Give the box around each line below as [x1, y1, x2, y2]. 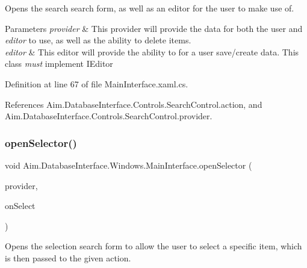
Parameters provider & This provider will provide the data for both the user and [5, 22, 303, 34]
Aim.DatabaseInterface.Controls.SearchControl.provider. [5, 110, 212, 122]
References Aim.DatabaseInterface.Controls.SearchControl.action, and [5, 98, 262, 110]
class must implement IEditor [5, 57, 113, 70]
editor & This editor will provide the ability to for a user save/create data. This [5, 45, 299, 58]
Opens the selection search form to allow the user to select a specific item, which [5, 240, 302, 252]
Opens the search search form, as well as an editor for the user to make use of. [5, 2, 294, 14]
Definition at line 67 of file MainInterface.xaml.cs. [5, 77, 188, 90]
